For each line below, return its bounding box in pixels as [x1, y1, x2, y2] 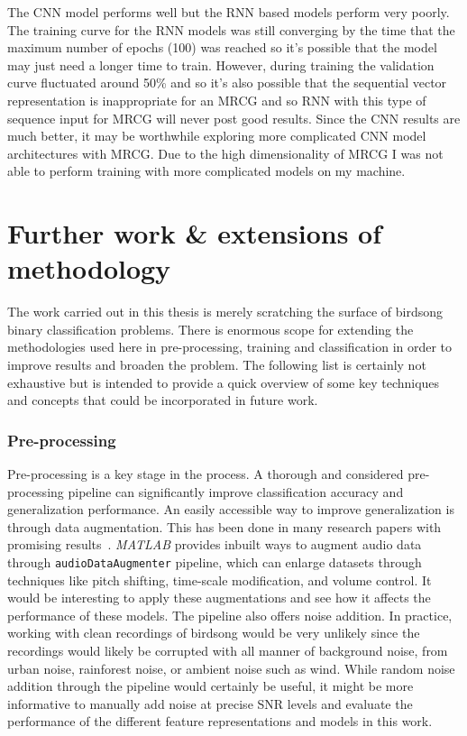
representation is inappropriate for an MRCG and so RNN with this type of [7, 90, 426, 109]
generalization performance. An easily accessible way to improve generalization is [7, 500, 454, 519]
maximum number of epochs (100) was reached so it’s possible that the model [7, 38, 437, 57]
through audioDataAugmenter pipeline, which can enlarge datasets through [7, 553, 422, 571]
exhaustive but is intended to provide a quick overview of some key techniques [7, 373, 440, 391]
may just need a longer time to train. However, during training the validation [7, 55, 435, 74]
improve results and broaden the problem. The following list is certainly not [7, 355, 426, 374]
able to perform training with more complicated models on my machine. [7, 161, 406, 180]
